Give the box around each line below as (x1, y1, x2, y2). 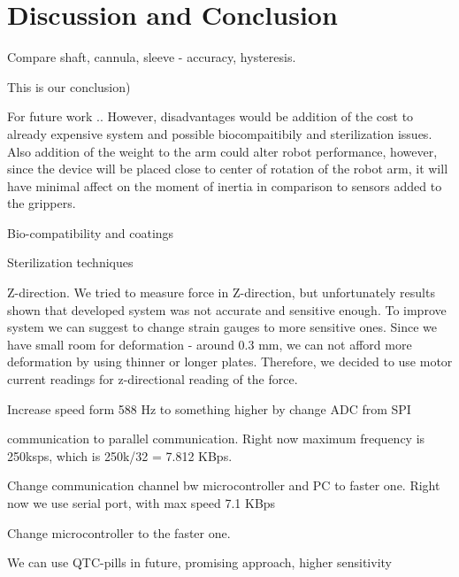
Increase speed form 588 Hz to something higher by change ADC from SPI (7, 399, 411, 418)
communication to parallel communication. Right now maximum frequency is (7, 429, 425, 448)
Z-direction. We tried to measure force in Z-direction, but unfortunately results (7, 283, 435, 302)
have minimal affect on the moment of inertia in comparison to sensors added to (7, 176, 442, 195)
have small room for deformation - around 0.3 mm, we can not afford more (7, 335, 412, 353)
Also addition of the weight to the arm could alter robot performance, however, (7, 142, 438, 160)
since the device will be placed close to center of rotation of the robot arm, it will (7, 159, 448, 178)
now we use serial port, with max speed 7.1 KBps (7, 494, 276, 512)
